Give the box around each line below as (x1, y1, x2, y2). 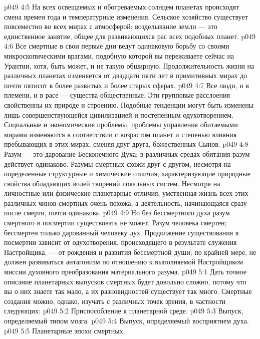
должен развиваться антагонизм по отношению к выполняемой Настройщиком (4, 256, 243, 267)
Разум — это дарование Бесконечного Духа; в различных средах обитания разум (4, 148, 250, 159)
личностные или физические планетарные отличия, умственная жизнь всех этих (4, 188, 248, 198)
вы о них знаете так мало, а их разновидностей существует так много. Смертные (4, 286, 252, 296)
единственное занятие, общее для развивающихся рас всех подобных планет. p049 (4, 31, 256, 41)
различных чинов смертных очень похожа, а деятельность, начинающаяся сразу (4, 197, 247, 208)
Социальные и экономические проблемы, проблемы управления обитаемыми (4, 119, 238, 130)
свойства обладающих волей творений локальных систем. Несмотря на (4, 178, 220, 188)
